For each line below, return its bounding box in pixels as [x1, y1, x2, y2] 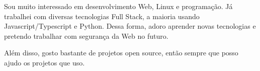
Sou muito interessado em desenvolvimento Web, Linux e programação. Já [4, 1, 233, 11]
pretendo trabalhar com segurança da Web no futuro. [4, 30, 168, 41]
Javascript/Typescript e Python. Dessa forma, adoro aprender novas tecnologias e [4, 21, 256, 31]
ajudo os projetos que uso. [4, 57, 85, 67]
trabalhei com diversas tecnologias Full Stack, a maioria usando [4, 11, 200, 21]
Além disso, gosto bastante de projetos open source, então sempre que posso [4, 47, 238, 58]
